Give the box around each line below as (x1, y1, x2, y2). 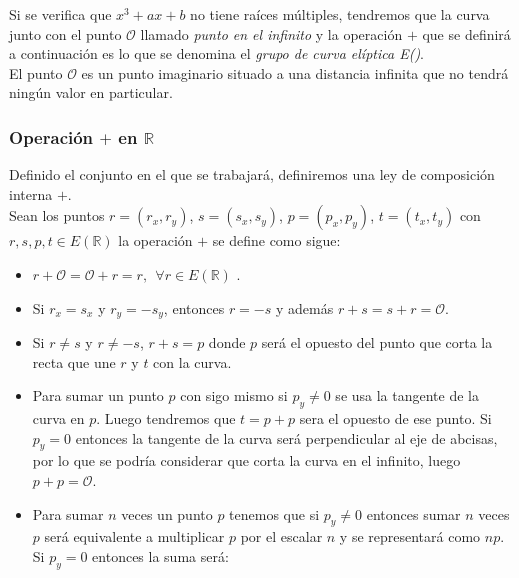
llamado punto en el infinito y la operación (140, 23, 403, 44)
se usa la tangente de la (335, 385, 479, 406)
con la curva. (153, 351, 232, 372)
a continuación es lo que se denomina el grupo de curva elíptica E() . (9, 43, 425, 64)
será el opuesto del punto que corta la (261, 332, 493, 353)
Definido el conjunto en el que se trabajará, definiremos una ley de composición (9, 164, 495, 185)
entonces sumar (366, 503, 461, 524)
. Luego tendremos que (96, 408, 236, 428)
